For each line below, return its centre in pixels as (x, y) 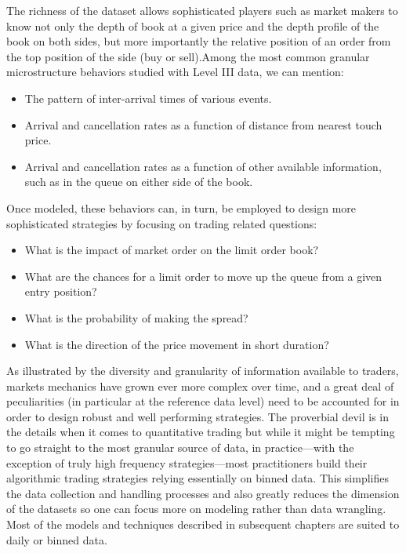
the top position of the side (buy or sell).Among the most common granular (188, 56)
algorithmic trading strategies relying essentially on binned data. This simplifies (198, 478)
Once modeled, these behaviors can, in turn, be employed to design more (181, 207)
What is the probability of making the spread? (136, 317)
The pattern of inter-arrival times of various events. (148, 98)
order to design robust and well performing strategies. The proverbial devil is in (198, 416)
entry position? (61, 291)
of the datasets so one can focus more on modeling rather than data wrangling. (196, 509)
